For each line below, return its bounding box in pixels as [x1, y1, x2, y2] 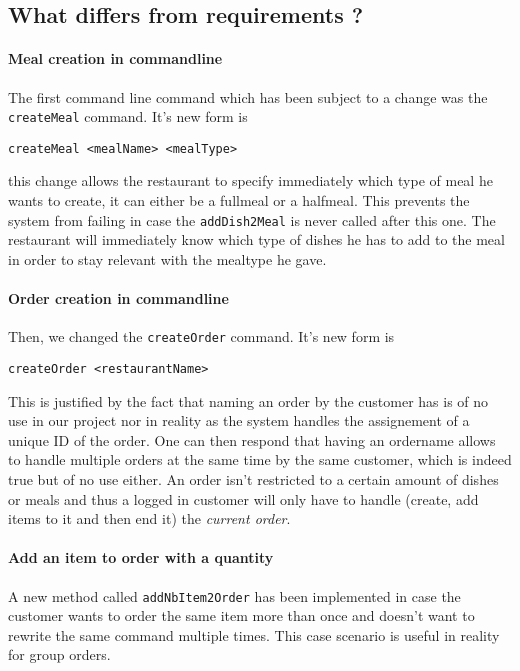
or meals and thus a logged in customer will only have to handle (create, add [8, 488, 479, 509]
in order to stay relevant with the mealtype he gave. [8, 248, 327, 269]
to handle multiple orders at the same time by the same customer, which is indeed [8, 449, 512, 470]
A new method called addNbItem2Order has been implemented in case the [8, 585, 461, 606]
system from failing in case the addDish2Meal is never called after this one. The [8, 209, 496, 230]
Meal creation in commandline [8, 48, 223, 69]
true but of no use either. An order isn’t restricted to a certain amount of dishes [8, 469, 499, 489]
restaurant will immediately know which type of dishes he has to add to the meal [8, 229, 505, 250]
